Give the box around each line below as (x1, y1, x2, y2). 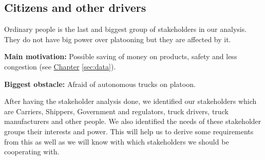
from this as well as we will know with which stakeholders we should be (4, 136, 229, 147)
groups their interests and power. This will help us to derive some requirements (4, 126, 254, 136)
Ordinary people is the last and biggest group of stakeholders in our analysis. (4, 24, 247, 34)
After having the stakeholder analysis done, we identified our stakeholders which (4, 96, 257, 106)
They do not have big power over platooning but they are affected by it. (4, 33, 231, 44)
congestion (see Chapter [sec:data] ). (4, 61, 116, 72)
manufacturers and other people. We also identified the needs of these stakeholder (4, 116, 261, 127)
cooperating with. (4, 146, 60, 157)
